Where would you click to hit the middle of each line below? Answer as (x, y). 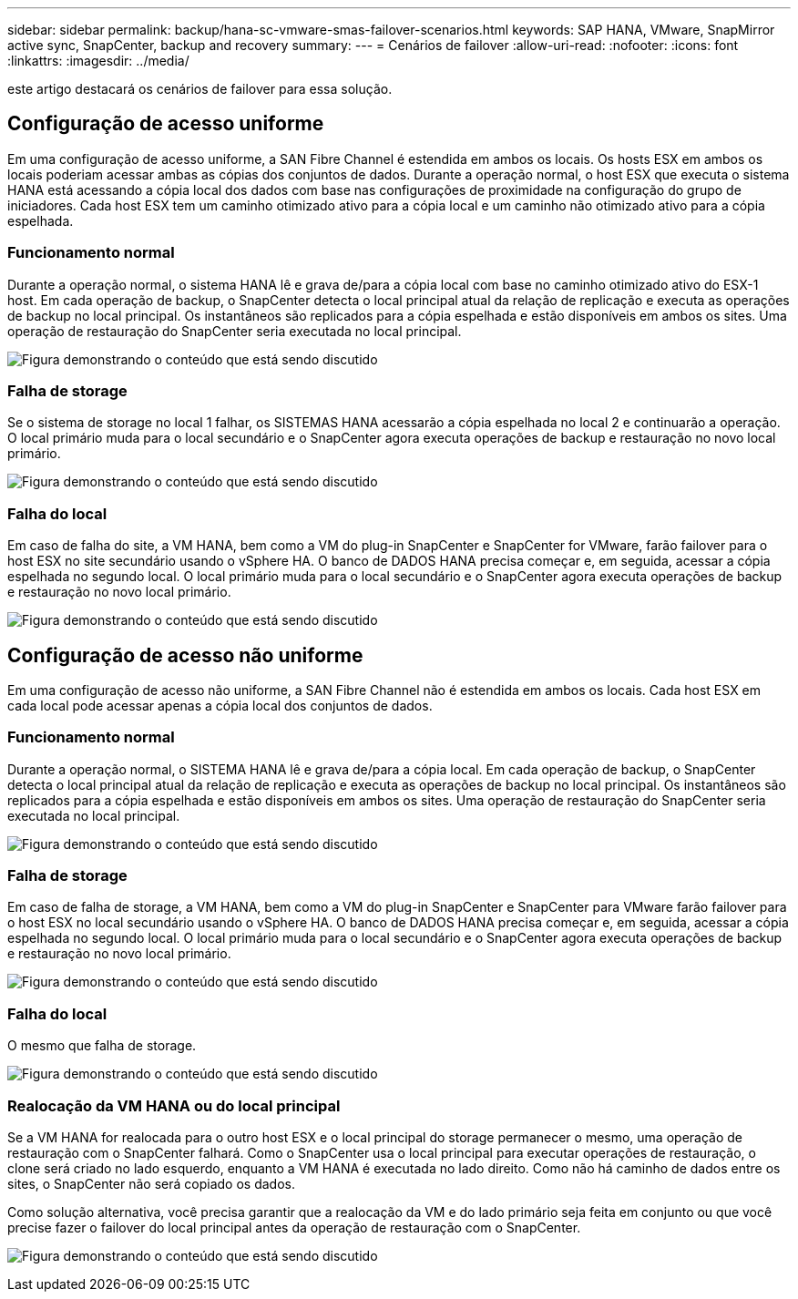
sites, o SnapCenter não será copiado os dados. (151, 1183)
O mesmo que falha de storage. (102, 1046)
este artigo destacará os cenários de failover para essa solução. (200, 89)
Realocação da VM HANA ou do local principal (174, 1105)
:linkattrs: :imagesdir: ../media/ (98, 61)
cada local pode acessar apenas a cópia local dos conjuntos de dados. (220, 705)
